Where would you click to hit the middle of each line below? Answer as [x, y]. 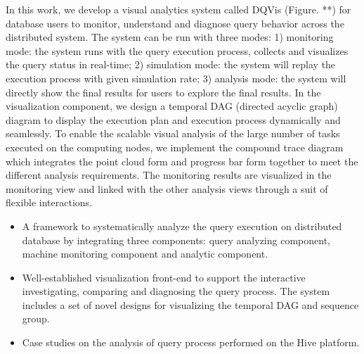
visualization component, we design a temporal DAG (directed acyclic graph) [172, 106]
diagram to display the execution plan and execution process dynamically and [173, 119]
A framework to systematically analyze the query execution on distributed [182, 226]
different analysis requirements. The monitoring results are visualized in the [169, 175]
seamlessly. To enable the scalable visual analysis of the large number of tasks [173, 133]
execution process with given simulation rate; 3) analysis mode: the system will [176, 78]
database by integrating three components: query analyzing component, [176, 240]
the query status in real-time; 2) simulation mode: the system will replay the [171, 64]
